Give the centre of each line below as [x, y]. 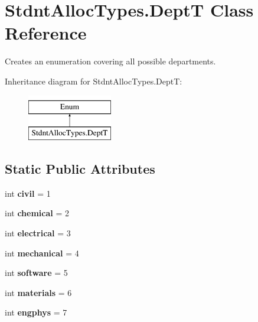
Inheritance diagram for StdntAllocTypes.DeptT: [94, 81]
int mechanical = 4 [42, 253]
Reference [46, 33]
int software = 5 [36, 273]
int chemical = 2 [37, 213]
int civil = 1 [28, 193]
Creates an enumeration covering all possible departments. [110, 61]
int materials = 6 [38, 292]
